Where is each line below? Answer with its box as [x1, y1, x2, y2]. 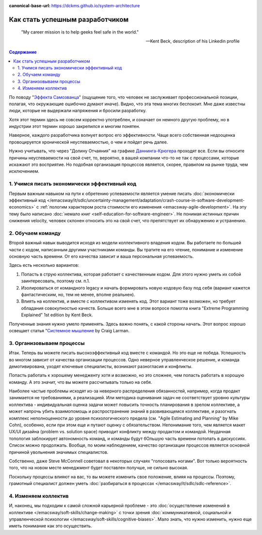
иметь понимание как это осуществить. [9, 523, 92, 529]
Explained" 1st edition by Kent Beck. [21, 312, 93, 318]
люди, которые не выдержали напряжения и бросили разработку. [9, 108, 147, 113]
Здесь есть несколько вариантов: [9, 262, 80, 268]
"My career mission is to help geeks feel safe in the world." [21, 29, 139, 35]
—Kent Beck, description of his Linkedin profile [146, 38, 240, 44]
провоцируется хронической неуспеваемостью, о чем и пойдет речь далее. [9, 139, 168, 145]
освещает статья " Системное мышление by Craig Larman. [9, 327, 130, 333]
